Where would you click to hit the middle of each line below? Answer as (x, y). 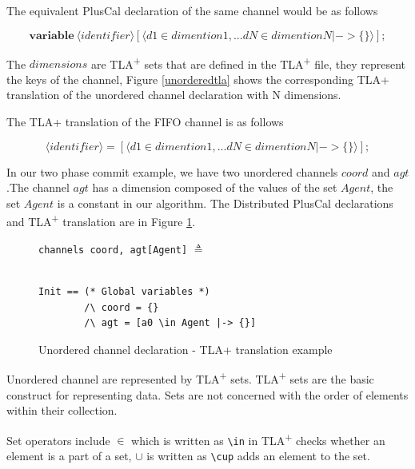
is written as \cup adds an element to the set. (258, 456)
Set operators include (58, 440)
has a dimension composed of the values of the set (215, 187)
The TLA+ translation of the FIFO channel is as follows (145, 122)
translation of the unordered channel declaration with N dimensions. (174, 95)
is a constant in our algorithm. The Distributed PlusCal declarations (225, 203)
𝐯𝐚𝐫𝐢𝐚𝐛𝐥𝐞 (52, 36)
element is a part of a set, (69, 456)
